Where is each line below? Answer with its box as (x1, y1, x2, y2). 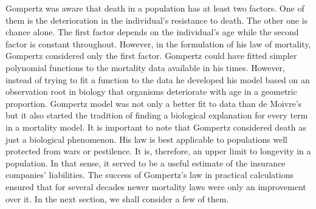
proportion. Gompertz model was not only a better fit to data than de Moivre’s (5, 97, 302, 109)
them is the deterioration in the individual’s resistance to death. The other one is (5, 13, 308, 26)
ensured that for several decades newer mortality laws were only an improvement (5, 180, 306, 193)
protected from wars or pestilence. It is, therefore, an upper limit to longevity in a (5, 145, 311, 157)
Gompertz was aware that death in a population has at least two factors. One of (5, 2, 304, 14)
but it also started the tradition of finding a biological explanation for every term (5, 109, 308, 122)
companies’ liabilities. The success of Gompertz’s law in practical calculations (5, 168, 294, 181)
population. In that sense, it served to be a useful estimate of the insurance (5, 156, 286, 169)
